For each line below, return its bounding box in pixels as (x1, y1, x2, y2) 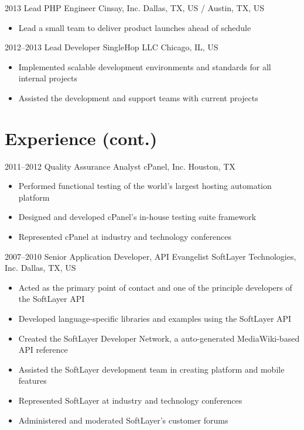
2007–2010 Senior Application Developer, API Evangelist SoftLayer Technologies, (5, 250, 296, 262)
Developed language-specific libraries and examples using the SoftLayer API (18, 312, 292, 325)
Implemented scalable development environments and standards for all (18, 60, 271, 73)
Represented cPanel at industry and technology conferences (18, 231, 231, 243)
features (18, 374, 47, 387)
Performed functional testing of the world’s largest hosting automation (18, 180, 272, 192)
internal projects (18, 72, 77, 84)
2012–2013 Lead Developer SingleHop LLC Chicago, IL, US (5, 41, 218, 53)
